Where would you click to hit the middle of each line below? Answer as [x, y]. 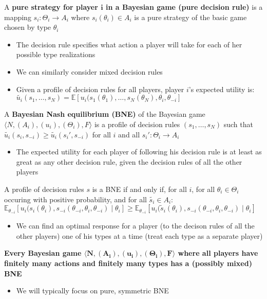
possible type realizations [56, 54]
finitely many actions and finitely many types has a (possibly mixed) [128, 263]
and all [129, 134]
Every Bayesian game [43, 253]
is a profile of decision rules [137, 124]
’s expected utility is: [222, 89]
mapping [18, 17]
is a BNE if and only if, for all [139, 189]
